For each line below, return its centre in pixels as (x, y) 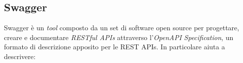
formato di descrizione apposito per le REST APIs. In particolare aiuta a (115, 47)
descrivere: (20, 56)
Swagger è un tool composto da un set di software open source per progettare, (122, 28)
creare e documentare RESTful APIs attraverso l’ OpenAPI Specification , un (119, 37)
